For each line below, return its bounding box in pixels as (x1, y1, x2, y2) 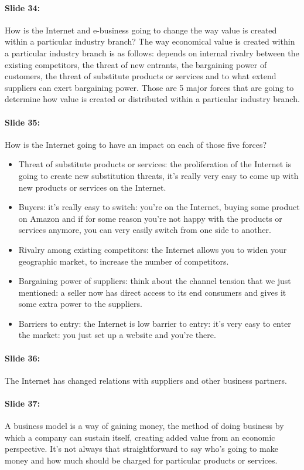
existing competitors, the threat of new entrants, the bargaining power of (5, 58, 267, 70)
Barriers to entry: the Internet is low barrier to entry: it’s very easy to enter (18, 317, 291, 329)
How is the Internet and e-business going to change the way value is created (5, 23, 277, 36)
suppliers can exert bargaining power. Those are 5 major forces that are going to (5, 81, 294, 93)
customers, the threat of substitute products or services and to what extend (5, 70, 276, 82)
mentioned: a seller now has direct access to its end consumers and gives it (18, 286, 286, 298)
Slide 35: (5, 116, 40, 128)
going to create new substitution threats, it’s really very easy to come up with (18, 169, 299, 181)
